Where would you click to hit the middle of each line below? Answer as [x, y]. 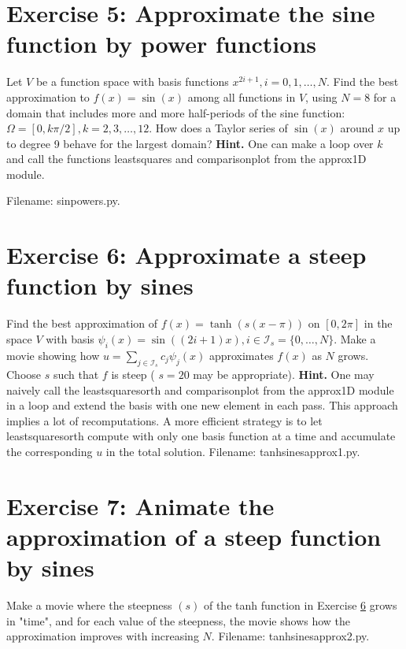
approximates [241, 355]
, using [321, 96]
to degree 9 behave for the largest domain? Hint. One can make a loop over [190, 143]
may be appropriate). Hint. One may [284, 374]
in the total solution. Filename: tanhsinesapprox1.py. [233, 451]
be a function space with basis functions [132, 82]
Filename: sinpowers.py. [63, 200]
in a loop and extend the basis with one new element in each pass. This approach [202, 405]
